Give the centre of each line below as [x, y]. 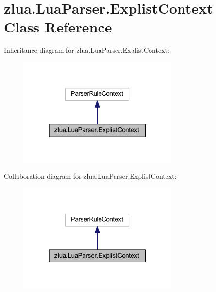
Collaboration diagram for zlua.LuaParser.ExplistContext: [90, 176]
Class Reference [58, 27]
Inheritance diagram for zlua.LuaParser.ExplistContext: [87, 50]
